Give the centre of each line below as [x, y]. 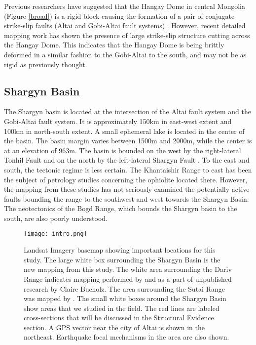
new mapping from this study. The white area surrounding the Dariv [128, 269]
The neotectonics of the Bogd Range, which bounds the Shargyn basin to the [121, 208]
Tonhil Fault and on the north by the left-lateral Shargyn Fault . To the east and [127, 160]
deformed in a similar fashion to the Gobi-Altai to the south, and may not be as [125, 54]
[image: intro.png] [55, 234]
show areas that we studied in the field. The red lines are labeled [122, 308]
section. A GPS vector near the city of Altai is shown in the [114, 327]
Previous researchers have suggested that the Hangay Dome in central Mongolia [125, 6]
